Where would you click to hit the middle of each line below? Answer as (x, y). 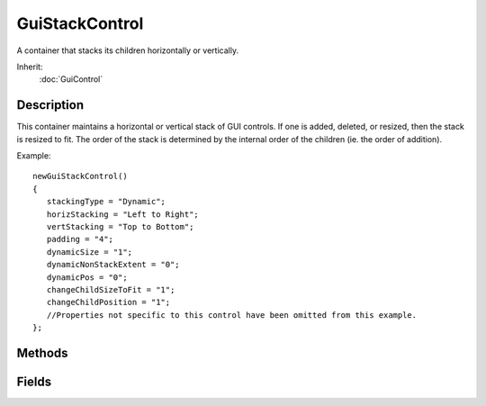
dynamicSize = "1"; (90, 252)
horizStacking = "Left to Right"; (123, 214)
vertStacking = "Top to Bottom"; (120, 226)
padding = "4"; (80, 239)
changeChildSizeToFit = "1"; (111, 289)
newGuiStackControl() (80, 176)
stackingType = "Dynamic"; (106, 202)
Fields (34, 381)
